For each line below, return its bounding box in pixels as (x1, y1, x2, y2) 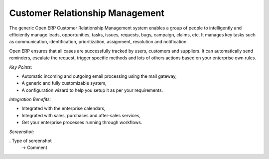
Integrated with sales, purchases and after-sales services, (21, 112, 141, 118)
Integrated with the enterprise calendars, (21, 105, 106, 112)
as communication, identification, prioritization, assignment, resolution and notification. (9, 39, 188, 45)
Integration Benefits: (9, 96, 51, 102)
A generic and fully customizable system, (21, 80, 107, 86)
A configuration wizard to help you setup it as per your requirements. (21, 87, 163, 93)
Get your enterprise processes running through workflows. (21, 120, 142, 126)
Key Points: (9, 64, 32, 70)
